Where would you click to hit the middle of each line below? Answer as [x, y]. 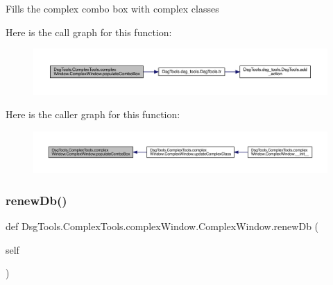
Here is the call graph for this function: [89, 32]
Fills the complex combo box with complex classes [112, 8]
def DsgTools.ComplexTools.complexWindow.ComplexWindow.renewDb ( [162, 226]
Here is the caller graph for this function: [93, 114]
